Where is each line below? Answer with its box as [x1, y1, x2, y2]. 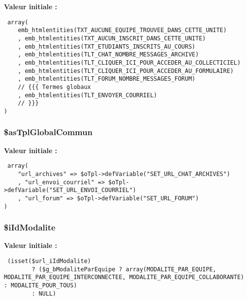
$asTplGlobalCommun [4, 126, 93, 138]
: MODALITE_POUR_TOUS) [4, 282, 77, 289]
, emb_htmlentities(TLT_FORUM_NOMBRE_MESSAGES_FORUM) [18, 75, 195, 83]
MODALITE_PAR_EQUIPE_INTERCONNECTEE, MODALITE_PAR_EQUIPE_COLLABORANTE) [4, 274, 244, 281]
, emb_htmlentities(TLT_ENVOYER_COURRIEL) [18, 91, 157, 99]
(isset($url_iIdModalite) [7, 258, 91, 265]
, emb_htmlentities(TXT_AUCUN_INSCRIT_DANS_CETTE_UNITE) [18, 35, 206, 42]
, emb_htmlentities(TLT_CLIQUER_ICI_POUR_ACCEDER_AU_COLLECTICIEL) [18, 59, 241, 66]
